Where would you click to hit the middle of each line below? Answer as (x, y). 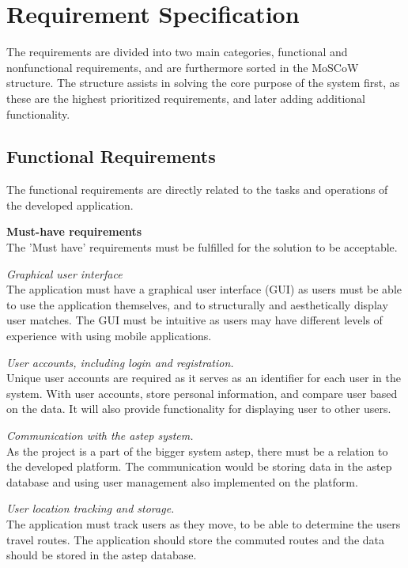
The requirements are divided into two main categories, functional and (177, 52)
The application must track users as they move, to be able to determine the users (204, 523)
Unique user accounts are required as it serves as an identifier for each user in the (204, 378)
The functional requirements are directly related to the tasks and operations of (197, 189)
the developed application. (70, 204)
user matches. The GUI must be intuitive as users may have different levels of (195, 320)
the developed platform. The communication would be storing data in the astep (199, 466)
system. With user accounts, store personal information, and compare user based (202, 393)
